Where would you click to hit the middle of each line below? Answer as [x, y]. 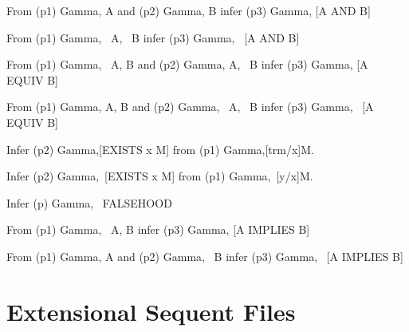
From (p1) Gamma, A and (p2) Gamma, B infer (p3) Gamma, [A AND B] [189, 10]
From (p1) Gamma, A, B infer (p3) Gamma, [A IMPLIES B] [158, 229]
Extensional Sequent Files [151, 311]
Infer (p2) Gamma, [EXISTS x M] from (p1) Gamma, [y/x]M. [160, 176]
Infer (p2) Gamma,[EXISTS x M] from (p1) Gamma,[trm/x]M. [160, 149]
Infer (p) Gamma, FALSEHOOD [89, 202]
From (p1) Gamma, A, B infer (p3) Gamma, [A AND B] [153, 37]
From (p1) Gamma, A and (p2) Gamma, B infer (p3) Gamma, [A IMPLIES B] [205, 256]
